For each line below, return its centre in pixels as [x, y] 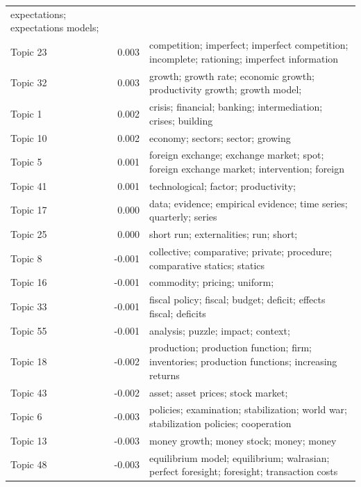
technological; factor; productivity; [223, 185]
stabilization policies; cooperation [220, 423]
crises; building [181, 120]
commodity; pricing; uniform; [212, 282]
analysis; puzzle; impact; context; [220, 330]
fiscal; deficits [178, 313]
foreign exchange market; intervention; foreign [247, 168]
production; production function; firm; [230, 348]
